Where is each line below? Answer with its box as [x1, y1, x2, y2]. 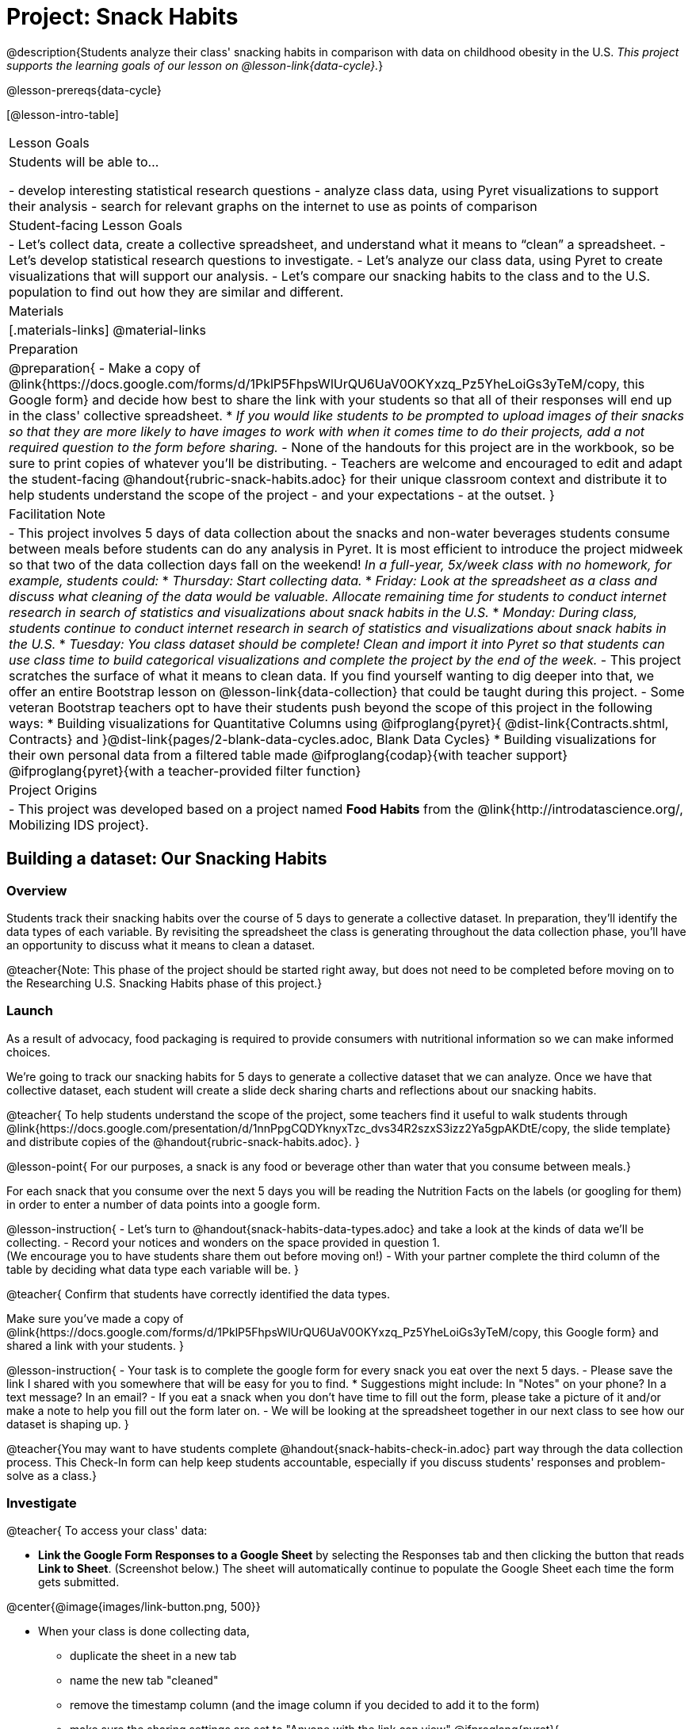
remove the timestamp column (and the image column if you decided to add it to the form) [70, 1698, 540, 1712]
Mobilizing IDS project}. [9, 816, 149, 833]
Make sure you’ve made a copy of [6, 1311, 184, 1325]
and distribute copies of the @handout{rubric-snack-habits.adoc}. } [6, 1134, 360, 1148]
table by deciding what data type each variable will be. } [6, 1262, 299, 1276]
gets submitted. [38, 1575, 120, 1589]
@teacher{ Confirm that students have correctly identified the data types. [6, 1286, 391, 1301]
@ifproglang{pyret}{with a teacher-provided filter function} [9, 762, 361, 779]
